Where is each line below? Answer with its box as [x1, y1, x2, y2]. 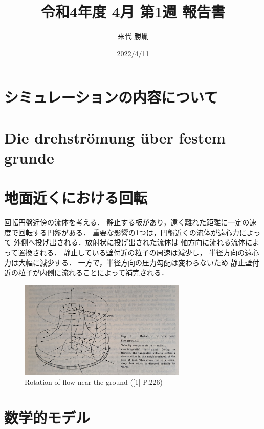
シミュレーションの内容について [4, 87, 218, 108]
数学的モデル [4, 406, 91, 427]
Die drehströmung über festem [4, 127, 226, 148]
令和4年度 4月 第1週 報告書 [40, 1, 226, 22]
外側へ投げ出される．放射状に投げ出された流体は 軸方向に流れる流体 [13, 237, 246, 248]
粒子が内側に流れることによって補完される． [18, 267, 168, 278]
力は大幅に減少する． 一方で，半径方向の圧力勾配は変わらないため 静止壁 [4, 257, 252, 268]
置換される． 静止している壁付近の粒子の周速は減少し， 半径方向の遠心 [18, 247, 259, 257]
